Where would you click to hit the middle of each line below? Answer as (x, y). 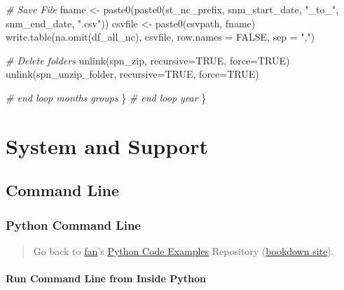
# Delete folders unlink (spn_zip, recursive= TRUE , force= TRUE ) (148, 60)
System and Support (107, 145)
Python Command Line (73, 225)
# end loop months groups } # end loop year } (106, 97)
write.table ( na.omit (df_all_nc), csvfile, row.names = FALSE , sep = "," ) (160, 37)
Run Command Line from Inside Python (106, 278)
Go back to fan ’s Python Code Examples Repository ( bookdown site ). (184, 250)
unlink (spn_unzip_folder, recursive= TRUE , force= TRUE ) (132, 74)
